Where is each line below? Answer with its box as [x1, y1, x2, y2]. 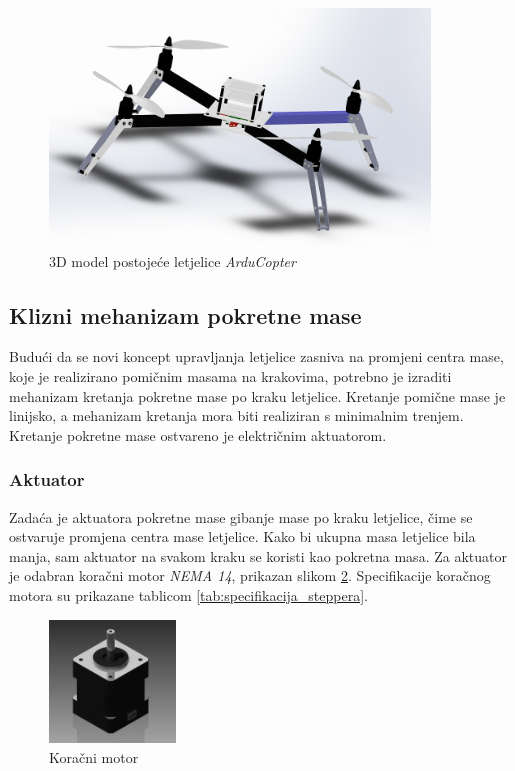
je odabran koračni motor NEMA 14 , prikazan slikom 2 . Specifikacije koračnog [9, 565, 491, 586]
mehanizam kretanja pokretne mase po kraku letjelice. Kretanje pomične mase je [9, 385, 506, 406]
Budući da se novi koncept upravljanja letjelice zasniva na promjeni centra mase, [9, 346, 504, 367]
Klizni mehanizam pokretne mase [9, 299, 362, 330]
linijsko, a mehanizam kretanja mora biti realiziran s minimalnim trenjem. [9, 405, 464, 426]
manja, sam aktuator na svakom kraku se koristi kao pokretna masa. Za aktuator [9, 545, 507, 566]
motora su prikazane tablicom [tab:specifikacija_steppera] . [9, 584, 368, 605]
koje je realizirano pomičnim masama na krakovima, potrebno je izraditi [9, 365, 452, 386]
